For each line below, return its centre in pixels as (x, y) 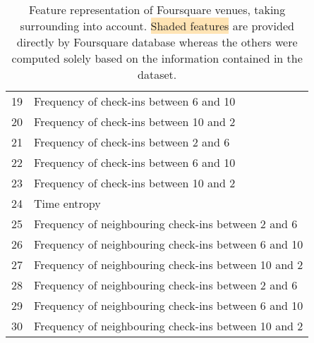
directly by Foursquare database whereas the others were (157, 42)
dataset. (157, 74)
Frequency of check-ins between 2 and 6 (132, 142)
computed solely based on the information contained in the (157, 58)
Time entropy (67, 203)
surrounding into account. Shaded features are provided (157, 26)
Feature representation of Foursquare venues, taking (157, 10)
